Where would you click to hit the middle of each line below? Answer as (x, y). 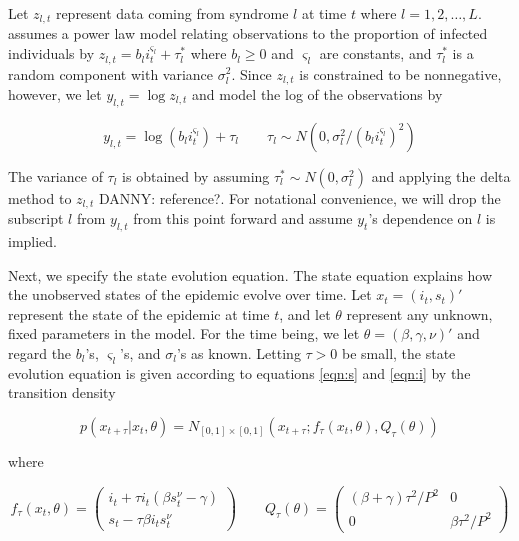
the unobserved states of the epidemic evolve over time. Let (190, 294)
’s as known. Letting (238, 352)
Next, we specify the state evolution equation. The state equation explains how (250, 274)
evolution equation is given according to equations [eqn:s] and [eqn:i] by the (239, 372)
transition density (62, 392)
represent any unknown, (419, 313)
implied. (33, 241)
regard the (40, 352)
